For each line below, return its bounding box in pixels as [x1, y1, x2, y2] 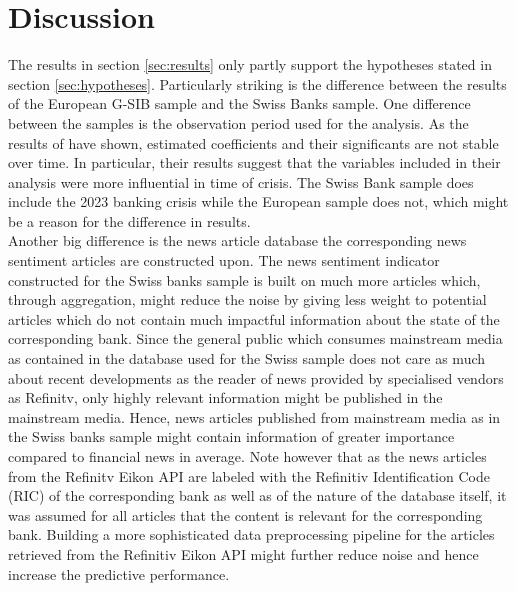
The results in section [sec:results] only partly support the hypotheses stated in [8, 54, 492, 75]
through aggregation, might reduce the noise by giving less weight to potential [8, 289, 487, 310]
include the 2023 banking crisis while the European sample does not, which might [8, 191, 509, 212]
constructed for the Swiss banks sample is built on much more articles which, [8, 269, 481, 290]
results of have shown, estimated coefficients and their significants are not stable [8, 132, 499, 153]
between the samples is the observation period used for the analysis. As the [8, 112, 469, 133]
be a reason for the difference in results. [8, 210, 251, 231]
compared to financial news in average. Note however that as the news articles [8, 446, 487, 466]
